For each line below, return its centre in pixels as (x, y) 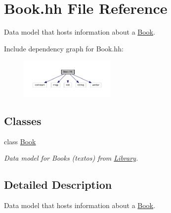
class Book (20, 141)
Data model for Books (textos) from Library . (71, 158)
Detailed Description (58, 185)
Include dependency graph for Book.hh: (64, 48)
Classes (23, 120)
